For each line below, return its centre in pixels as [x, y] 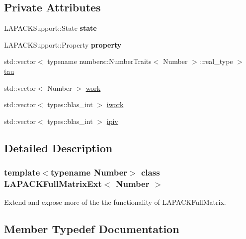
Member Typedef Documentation [92, 229]
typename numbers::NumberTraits [99, 61]
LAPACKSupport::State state [50, 28]
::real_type [216, 61]
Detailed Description [58, 148]
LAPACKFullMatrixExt [53, 183]
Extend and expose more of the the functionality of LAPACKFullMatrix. [115, 202]
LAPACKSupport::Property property [63, 44]
